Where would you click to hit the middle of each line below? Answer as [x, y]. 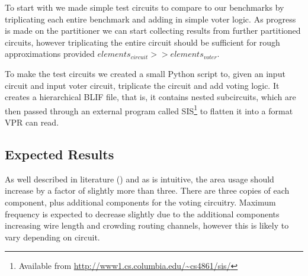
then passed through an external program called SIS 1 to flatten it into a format [149, 110]
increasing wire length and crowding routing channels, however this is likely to [147, 225]
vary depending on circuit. [52, 237]
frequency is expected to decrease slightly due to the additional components [142, 214]
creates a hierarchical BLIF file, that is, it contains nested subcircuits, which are [150, 97]
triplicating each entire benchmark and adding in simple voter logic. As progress [150, 19]
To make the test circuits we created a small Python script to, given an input [145, 73]
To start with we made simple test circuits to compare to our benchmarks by [145, 7]
